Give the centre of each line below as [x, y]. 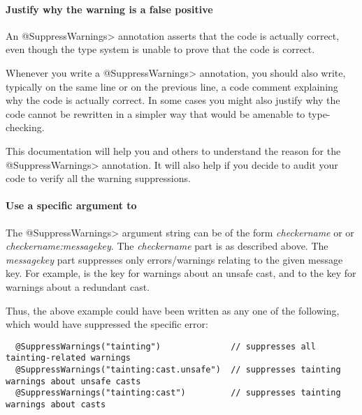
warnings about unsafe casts [73, 381]
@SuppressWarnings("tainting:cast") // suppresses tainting [178, 393]
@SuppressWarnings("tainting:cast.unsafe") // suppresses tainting [178, 370]
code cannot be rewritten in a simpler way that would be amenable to [155, 113]
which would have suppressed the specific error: [107, 324]
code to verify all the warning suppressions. [98, 178]
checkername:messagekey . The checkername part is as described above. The [167, 246]
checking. [25, 127]
